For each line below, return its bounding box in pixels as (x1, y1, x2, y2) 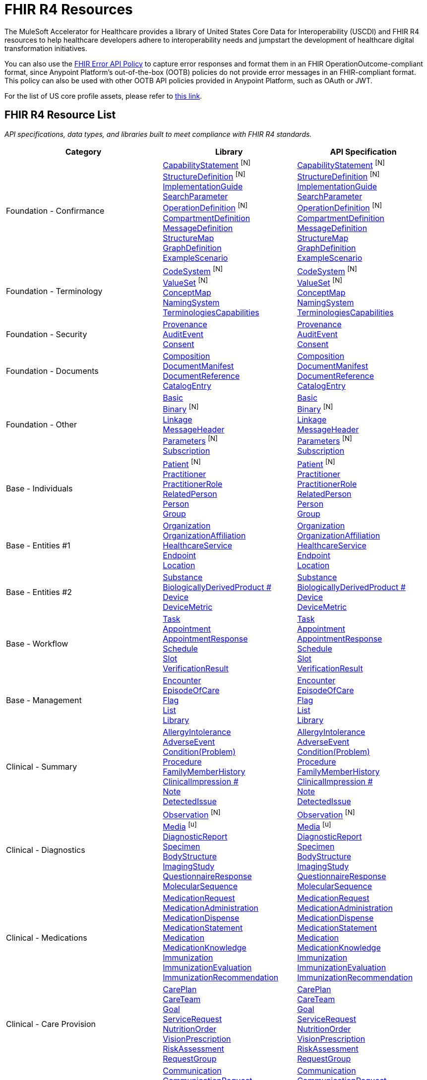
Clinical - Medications (6, 932, 87, 943)
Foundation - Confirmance (6, 205, 105, 216)
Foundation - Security (6, 329, 87, 340)
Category (65, 146, 102, 157)
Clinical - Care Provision (6, 1019, 96, 1029)
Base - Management (6, 695, 82, 706)
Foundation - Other (6, 419, 77, 429)
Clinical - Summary (6, 762, 77, 772)
